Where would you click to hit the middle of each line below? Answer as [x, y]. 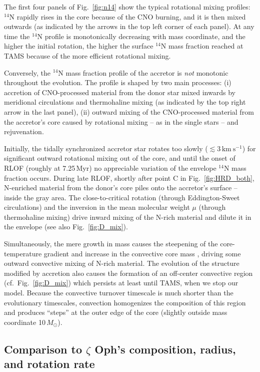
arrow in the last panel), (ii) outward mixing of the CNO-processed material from [129, 111]
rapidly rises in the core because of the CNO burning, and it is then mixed [131, 16]
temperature [23, 253]
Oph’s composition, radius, [165, 349]
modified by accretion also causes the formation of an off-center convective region [128, 273]
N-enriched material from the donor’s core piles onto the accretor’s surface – [121, 188]
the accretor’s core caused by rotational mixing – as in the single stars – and [121, 121]
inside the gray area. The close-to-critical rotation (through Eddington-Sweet [122, 197]
